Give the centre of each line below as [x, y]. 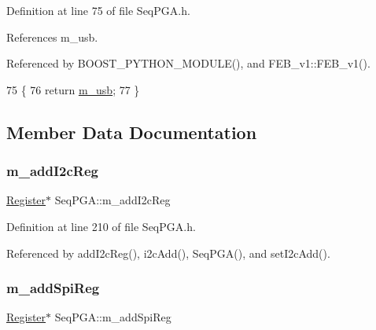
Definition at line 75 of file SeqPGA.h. [98, 10]
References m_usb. [52, 37]
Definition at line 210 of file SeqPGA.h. [101, 226]
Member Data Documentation [132, 132]
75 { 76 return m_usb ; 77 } [73, 89]
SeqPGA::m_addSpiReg [113, 317]
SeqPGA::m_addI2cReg [112, 200]
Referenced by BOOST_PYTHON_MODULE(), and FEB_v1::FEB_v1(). [188, 63]
